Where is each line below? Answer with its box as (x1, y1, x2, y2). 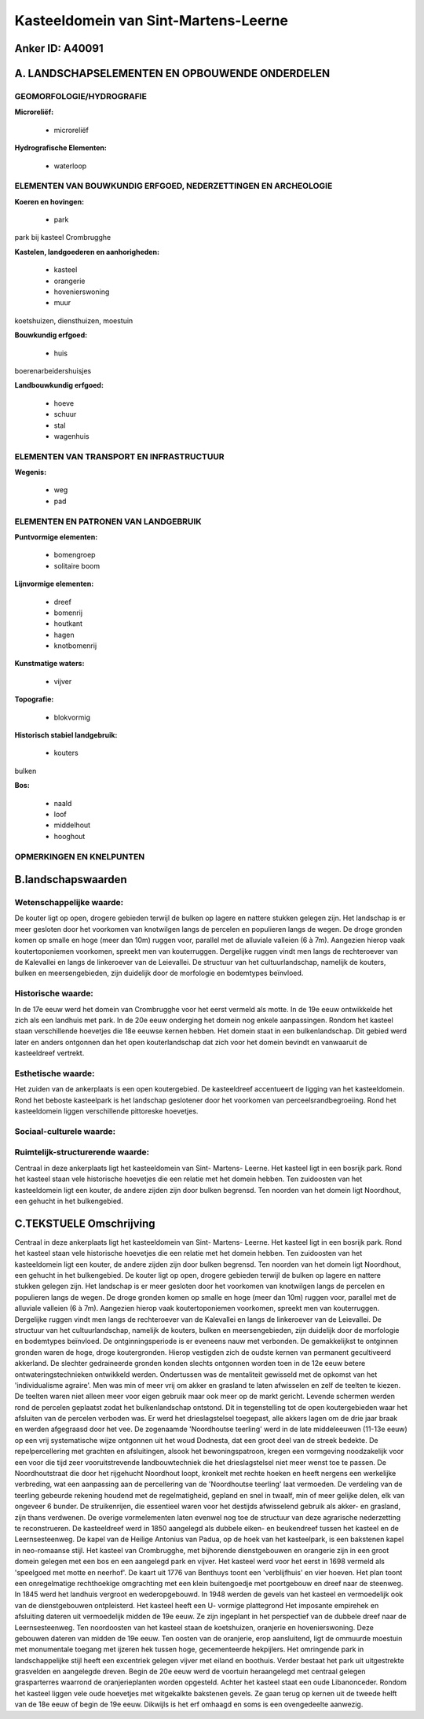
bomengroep (53, 550, 96, 560)
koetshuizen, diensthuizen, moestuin (14, 315, 133, 326)
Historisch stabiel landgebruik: (14, 731, 118, 740)
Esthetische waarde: (14, 1068, 95, 1079)
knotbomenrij (53, 641, 97, 650)
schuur (53, 410, 77, 419)
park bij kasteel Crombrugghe (14, 233, 111, 242)
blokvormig (53, 712, 90, 722)
